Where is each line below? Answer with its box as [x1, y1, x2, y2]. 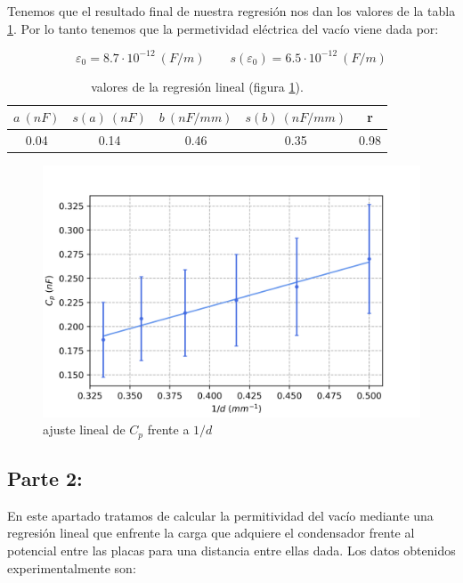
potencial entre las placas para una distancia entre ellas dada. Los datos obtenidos [7, 541, 456, 560]
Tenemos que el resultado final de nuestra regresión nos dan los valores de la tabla [7, 2, 456, 20]
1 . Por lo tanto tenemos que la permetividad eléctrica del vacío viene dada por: [7, 19, 439, 37]
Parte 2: [7, 465, 83, 492]
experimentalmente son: [7, 558, 136, 577]
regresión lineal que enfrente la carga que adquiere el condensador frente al [7, 523, 415, 542]
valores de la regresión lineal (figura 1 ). [91, 77, 304, 95]
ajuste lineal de [43, 420, 126, 439]
